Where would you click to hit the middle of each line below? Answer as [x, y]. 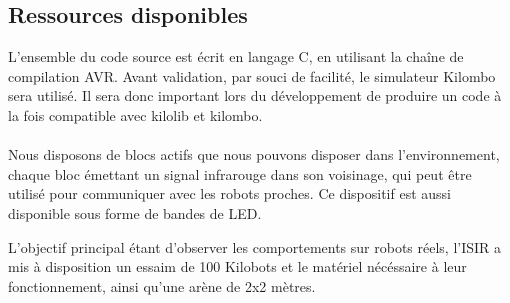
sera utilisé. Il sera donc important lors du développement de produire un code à [255, 95]
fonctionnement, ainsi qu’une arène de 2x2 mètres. [162, 285]
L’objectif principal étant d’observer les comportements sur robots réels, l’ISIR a [255, 246]
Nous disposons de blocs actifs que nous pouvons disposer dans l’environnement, [254, 154]
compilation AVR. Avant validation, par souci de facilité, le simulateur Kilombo [252, 75]
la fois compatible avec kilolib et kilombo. [135, 114]
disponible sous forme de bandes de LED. [135, 212]
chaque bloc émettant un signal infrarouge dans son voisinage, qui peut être [240, 173]
